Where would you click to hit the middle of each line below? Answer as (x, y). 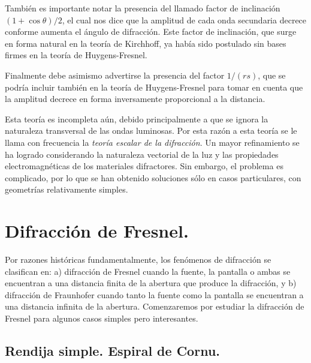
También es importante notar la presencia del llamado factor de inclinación (143, 8)
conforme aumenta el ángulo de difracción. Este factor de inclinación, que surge (151, 31)
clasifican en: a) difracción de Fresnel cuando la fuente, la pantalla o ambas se (148, 271)
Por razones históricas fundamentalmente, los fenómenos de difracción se (138, 259)
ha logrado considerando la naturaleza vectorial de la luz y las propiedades (142, 154)
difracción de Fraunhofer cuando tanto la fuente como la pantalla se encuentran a (154, 294)
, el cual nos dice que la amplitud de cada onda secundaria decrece (184, 19)
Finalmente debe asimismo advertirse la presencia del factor (115, 75)
